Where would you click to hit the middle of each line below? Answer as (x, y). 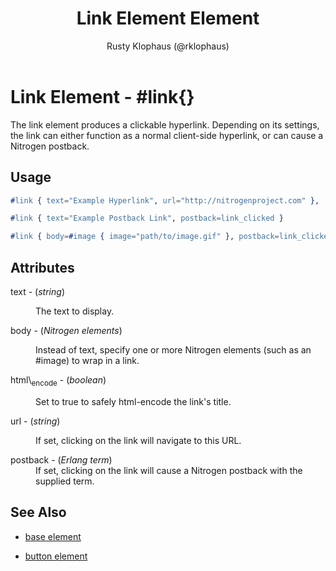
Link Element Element (168, 18)
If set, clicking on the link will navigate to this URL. (138, 440)
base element (53, 536)
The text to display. (75, 311)
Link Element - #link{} (102, 96)
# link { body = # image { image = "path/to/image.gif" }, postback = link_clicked (171, 237)
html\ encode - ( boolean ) (58, 380)
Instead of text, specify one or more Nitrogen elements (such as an (173, 349)
